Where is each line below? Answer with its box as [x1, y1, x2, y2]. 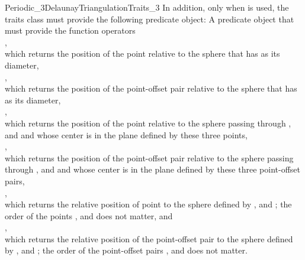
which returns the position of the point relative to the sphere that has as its [5, 47, 280, 60]
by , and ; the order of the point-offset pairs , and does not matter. [5, 244, 248, 256]
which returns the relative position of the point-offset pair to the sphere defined [5, 232, 293, 245]
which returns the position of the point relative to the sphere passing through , [5, 116, 291, 129]
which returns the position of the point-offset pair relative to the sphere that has [5, 82, 297, 95]
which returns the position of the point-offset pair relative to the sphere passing [5, 151, 294, 164]
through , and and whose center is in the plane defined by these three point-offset [5, 163, 300, 175]
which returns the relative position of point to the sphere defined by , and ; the [5, 198, 292, 210]
